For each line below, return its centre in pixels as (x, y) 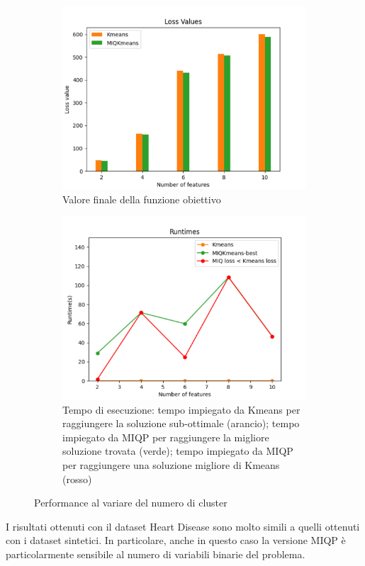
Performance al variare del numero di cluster (131, 503)
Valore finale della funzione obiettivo (142, 199)
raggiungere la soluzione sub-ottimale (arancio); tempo (181, 423)
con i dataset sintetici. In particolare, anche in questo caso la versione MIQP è (176, 540)
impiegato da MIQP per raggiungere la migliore (166, 437)
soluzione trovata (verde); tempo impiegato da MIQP (178, 451)
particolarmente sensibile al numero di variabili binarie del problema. (156, 554)
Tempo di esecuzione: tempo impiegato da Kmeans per (181, 409)
